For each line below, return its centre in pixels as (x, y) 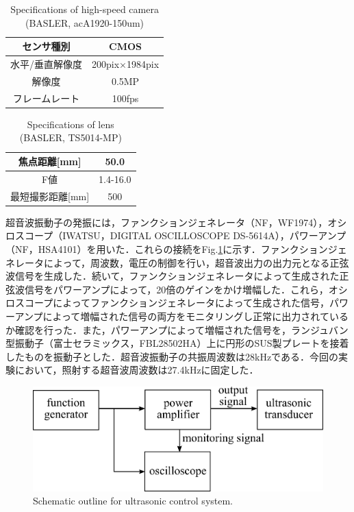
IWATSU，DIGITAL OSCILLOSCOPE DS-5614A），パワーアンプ (204, 235)
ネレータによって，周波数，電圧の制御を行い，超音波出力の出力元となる (168, 262)
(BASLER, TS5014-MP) (71, 137)
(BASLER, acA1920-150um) (85, 22)
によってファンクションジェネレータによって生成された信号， (191, 303)
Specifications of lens (71, 124)
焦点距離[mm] (50, 161)
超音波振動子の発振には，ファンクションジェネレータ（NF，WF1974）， (167, 222)
